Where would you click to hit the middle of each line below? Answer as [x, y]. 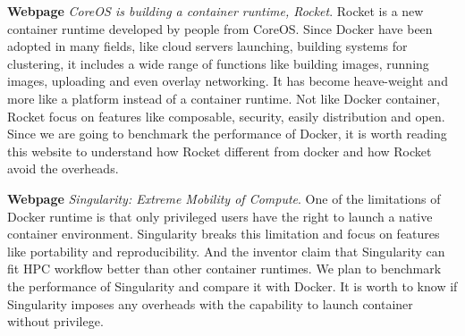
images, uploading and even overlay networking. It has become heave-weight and [228, 81]
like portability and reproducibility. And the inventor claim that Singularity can [226, 251]
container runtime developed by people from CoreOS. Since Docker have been [220, 28]
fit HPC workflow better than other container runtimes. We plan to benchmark [224, 269]
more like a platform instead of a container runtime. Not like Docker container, [224, 98]
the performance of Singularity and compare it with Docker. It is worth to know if [232, 286]
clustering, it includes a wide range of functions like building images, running [218, 63]
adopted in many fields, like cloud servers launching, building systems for [207, 46]
